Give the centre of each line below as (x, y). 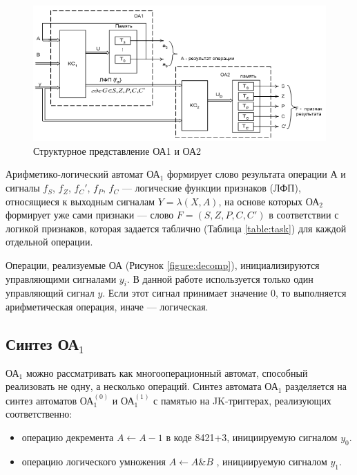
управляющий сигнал (50, 293)
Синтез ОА (42, 344)
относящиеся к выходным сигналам (80, 201)
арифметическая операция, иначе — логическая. (107, 307)
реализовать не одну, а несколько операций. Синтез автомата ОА (142, 386)
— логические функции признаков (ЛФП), (211, 188)
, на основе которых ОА (269, 201)
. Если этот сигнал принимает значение (185, 293)
